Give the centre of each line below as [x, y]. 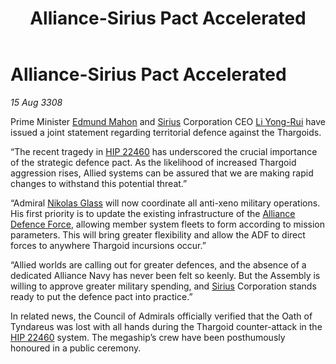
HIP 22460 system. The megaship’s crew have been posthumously [148, 337]
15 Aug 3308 [36, 102]
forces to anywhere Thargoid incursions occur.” [108, 245]
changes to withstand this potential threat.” [99, 183]
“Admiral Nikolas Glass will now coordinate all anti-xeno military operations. [165, 203]
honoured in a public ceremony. [76, 348]
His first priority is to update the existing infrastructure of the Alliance [153, 213]
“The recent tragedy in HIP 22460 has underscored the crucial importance [164, 151]
